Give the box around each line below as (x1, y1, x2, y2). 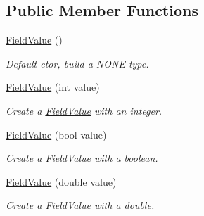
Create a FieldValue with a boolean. (6, 151, 158, 165)
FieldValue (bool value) (6, 127, 107, 141)
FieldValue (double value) (6, 174, 117, 189)
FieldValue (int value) (6, 80, 100, 94)
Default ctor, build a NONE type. (6, 56, 149, 70)
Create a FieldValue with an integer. (6, 103, 162, 117)
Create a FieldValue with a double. (6, 198, 155, 212)
